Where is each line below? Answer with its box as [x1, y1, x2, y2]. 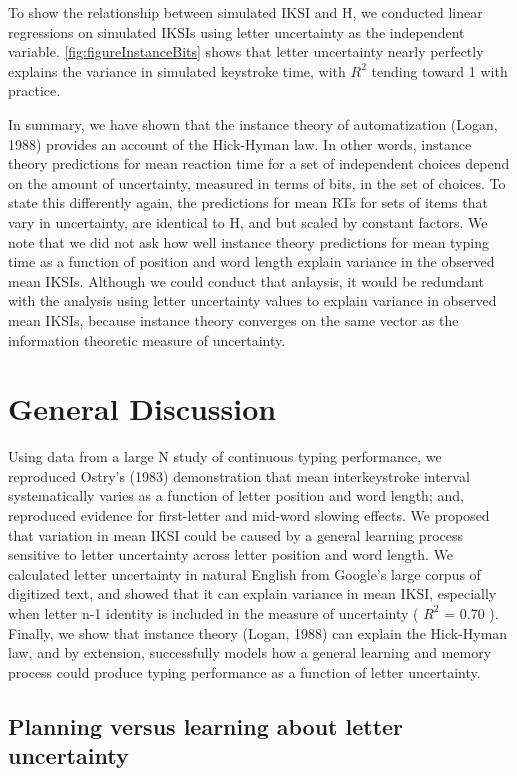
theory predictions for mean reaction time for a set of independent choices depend [8, 153, 510, 174]
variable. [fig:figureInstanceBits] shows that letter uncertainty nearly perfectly [8, 41, 484, 62]
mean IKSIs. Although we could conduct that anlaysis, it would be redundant [8, 270, 484, 291]
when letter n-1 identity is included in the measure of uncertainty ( [8, 602, 419, 623]
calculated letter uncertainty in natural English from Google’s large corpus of [8, 563, 481, 584]
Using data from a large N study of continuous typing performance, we [8, 446, 442, 467]
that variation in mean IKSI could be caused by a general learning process [8, 524, 463, 545]
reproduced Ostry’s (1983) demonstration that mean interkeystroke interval [8, 465, 470, 486]
